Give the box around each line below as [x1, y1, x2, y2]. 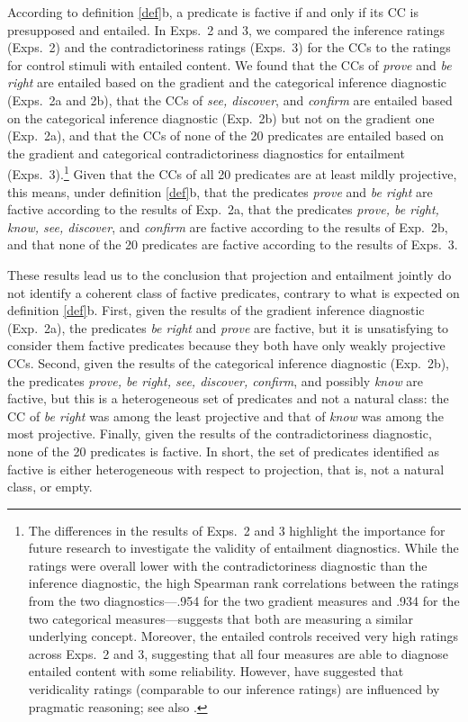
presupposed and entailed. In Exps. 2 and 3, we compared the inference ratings [7, 20, 445, 39]
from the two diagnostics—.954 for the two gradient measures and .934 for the [28, 591, 460, 610]
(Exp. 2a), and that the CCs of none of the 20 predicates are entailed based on [7, 126, 445, 145]
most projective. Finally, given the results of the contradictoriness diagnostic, [7, 424, 432, 443]
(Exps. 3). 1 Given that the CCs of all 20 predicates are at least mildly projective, [7, 162, 457, 183]
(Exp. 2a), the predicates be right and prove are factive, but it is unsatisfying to [7, 318, 449, 337]
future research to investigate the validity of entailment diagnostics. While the [28, 538, 459, 557]
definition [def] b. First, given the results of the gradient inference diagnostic [7, 301, 425, 320]
